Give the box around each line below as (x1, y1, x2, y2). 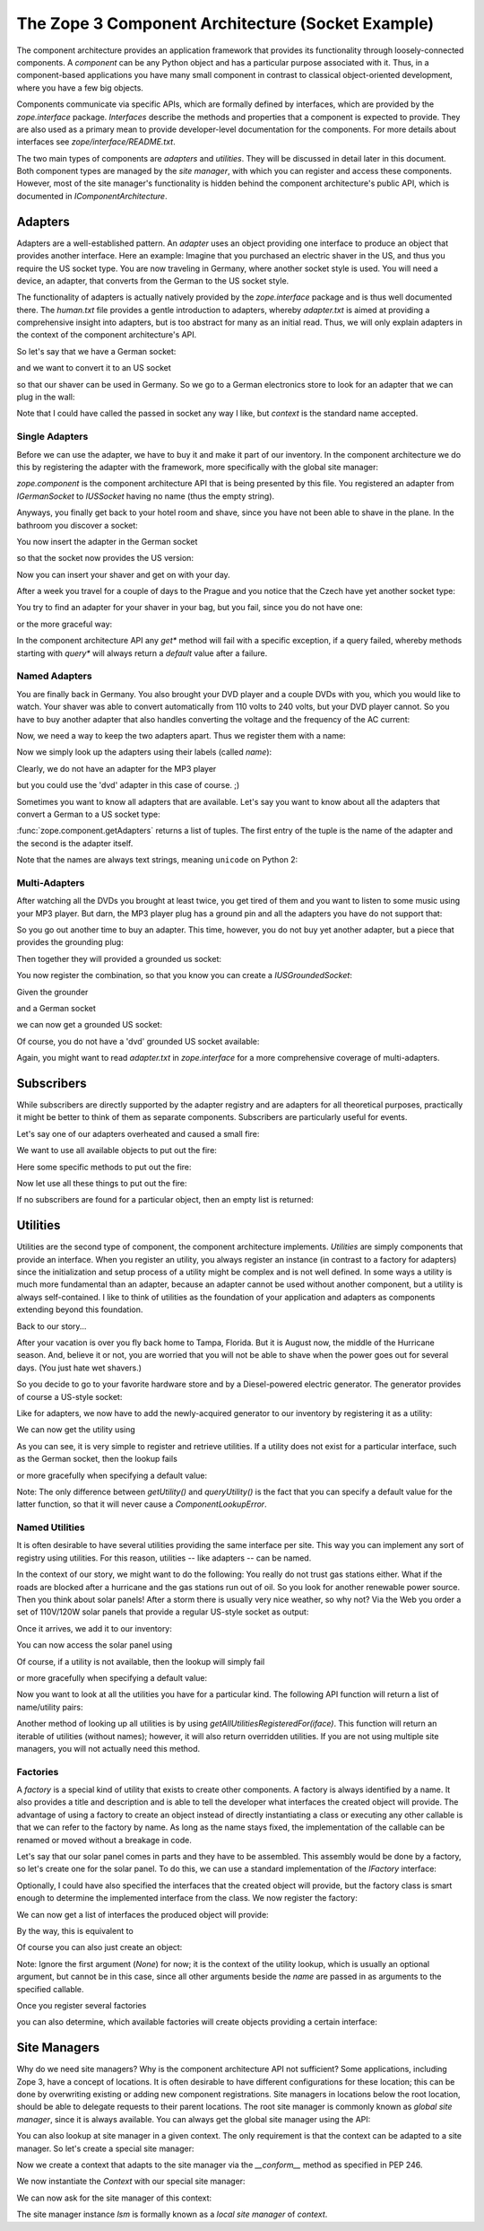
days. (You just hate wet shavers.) (16, 1362, 143, 1373)
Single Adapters (16, 431, 89, 443)
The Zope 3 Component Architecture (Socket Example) (16, 13, 435, 33)
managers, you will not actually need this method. (16, 1743, 201, 1754)
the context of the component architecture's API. (16, 329, 197, 340)
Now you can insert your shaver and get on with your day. (16, 569, 230, 580)
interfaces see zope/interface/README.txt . (16, 136, 176, 147)
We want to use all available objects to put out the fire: (16, 1145, 217, 1156)
